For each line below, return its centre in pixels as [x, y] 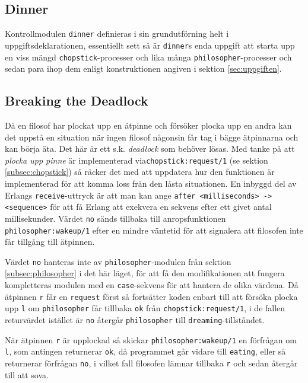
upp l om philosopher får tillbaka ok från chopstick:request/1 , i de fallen [145, 308]
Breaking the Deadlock [77, 100]
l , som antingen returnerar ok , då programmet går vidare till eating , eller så [145, 351]
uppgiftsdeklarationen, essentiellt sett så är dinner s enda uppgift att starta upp [150, 45]
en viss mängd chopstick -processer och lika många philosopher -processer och [148, 57]
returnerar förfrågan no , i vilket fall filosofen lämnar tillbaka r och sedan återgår [151, 363]
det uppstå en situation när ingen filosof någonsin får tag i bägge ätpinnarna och [152, 137]
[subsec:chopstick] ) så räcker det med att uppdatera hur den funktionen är [140, 172]
